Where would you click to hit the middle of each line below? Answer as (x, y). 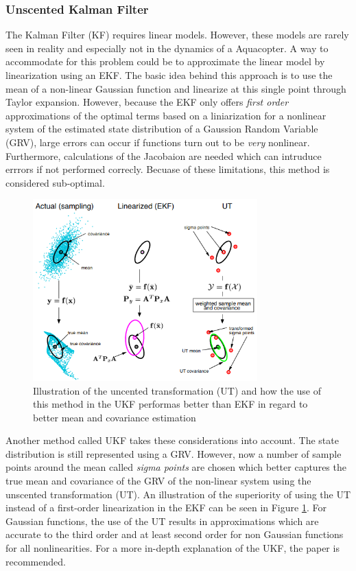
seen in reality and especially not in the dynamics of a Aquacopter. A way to (167, 48)
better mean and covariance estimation (115, 417)
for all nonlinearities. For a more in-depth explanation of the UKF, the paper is (173, 548)
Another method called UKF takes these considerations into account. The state (172, 440)
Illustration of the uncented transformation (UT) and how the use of (177, 390)
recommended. (36, 561)
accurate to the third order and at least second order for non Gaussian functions (175, 534)
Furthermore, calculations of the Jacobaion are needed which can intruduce (164, 155)
